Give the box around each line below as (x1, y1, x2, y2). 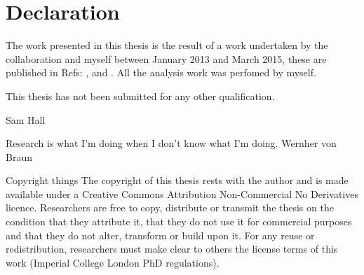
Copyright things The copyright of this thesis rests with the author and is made (6, 173, 349, 188)
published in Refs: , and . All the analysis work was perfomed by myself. (6, 65, 316, 80)
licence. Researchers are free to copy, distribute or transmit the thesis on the (6, 200, 334, 215)
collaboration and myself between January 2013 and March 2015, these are (6, 51, 327, 66)
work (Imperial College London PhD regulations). (6, 255, 220, 269)
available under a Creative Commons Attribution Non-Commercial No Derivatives (6, 186, 358, 201)
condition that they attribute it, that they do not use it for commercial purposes (6, 214, 352, 229)
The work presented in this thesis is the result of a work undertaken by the (6, 38, 328, 52)
